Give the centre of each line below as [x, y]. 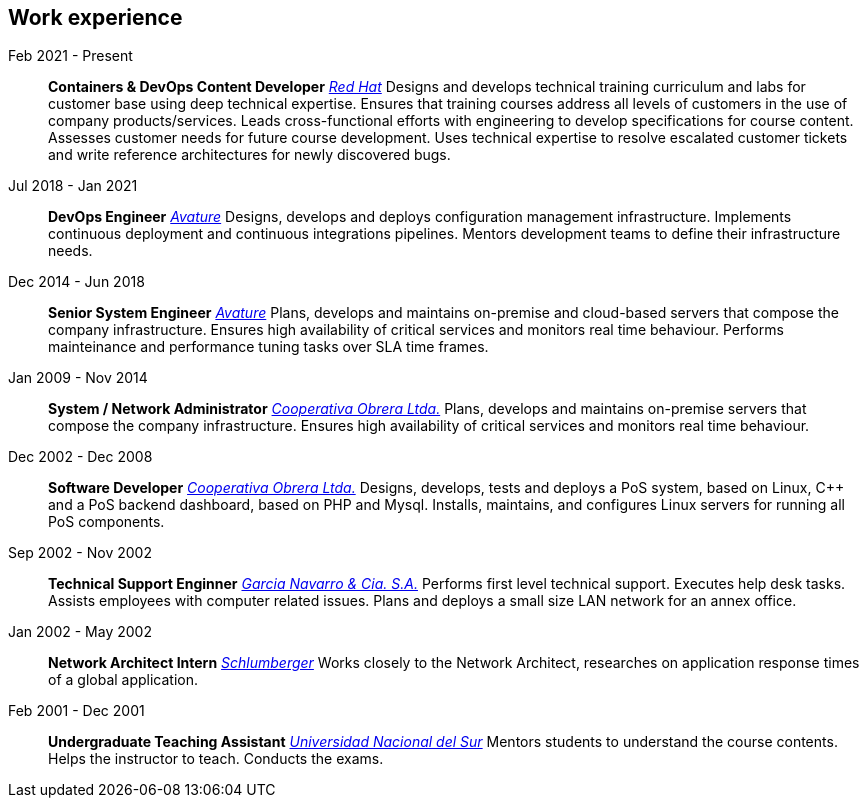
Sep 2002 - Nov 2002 [80, 553]
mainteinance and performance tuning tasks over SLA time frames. [268, 347]
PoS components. [106, 522]
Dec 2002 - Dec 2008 [80, 457]
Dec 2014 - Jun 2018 [76, 282]
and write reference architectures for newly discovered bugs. [249, 155]
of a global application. [123, 680]
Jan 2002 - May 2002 [80, 632]
